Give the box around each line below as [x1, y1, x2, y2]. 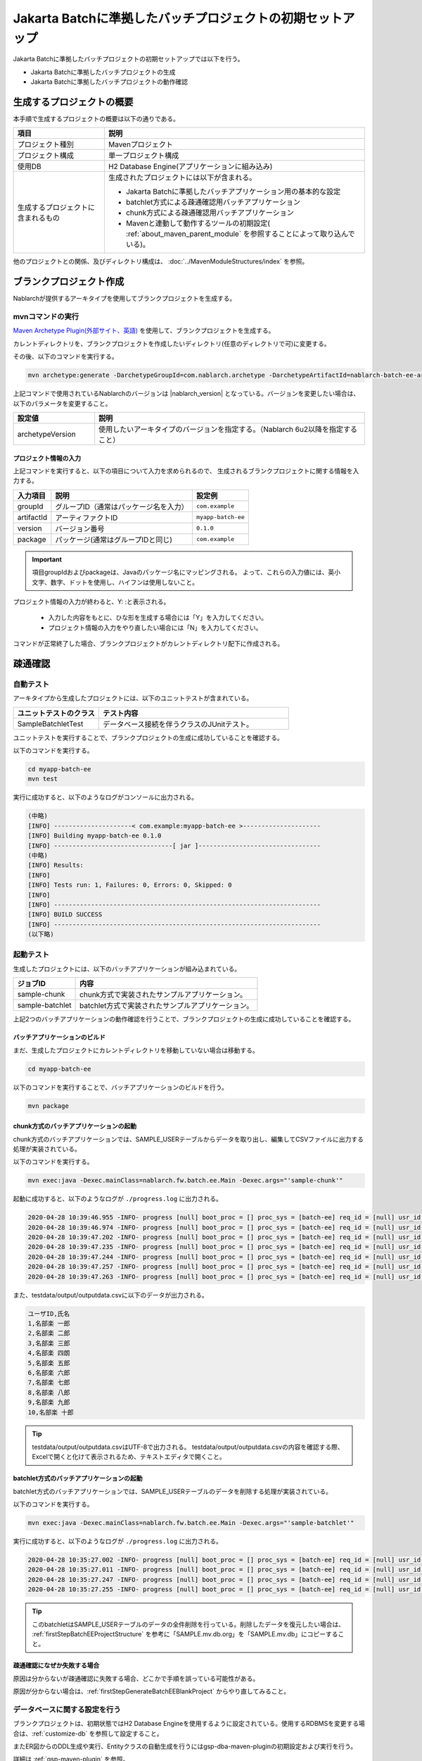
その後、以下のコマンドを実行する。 [13, 352, 118, 361]
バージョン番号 [55, 523, 105, 533]
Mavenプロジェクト [108, 139, 174, 149]
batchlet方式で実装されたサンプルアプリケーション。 [79, 1001, 254, 1011]
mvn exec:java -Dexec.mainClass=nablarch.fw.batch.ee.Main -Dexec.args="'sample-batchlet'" [27, 1519, 354, 1527]
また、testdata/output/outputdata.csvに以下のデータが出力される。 [13, 1290, 208, 1299]
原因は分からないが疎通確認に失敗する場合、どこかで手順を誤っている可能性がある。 [13, 1674, 260, 1683]
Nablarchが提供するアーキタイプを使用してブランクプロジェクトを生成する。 [13, 294, 236, 303]
